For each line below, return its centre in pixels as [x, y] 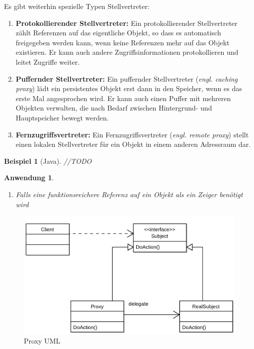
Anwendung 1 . [29, 177]
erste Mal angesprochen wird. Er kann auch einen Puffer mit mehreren [123, 98]
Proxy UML [42, 341]
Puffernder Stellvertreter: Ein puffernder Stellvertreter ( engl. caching [127, 78]
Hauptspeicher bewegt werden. [62, 117]
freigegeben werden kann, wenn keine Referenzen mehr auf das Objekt [123, 42]
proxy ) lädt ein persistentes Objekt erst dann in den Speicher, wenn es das [129, 88]
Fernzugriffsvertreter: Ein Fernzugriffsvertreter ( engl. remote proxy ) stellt [132, 134]
